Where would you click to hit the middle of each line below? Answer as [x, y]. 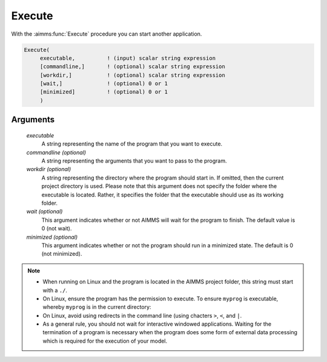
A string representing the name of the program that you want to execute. [132, 144]
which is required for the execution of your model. [105, 341]
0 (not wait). [57, 228]
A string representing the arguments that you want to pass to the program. [134, 161]
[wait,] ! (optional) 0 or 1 [104, 84]
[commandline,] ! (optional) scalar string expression [132, 67]
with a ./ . [55, 290]
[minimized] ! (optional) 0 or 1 [104, 92]
